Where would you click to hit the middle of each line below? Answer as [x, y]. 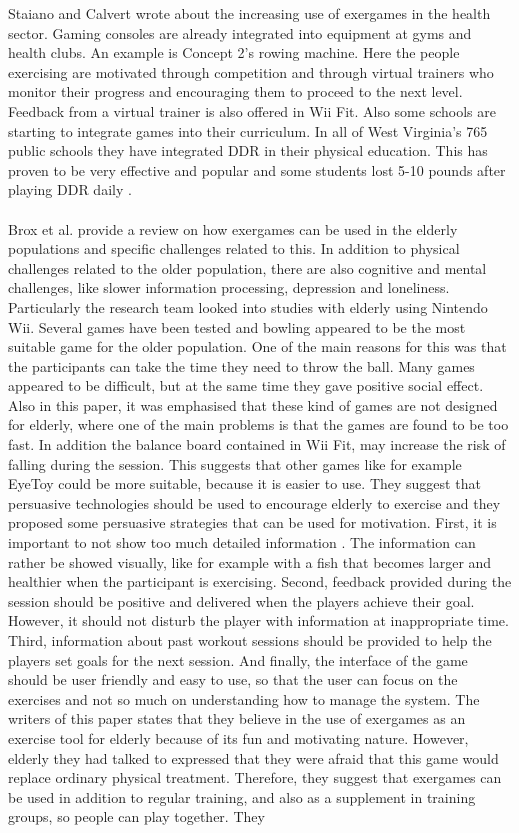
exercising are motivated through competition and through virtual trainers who [251, 71]
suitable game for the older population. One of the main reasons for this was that [257, 346]
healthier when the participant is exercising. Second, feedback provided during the [260, 581]
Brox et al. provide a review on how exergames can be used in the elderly [233, 228]
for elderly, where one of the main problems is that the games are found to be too [258, 424]
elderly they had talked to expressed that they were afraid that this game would [253, 757]
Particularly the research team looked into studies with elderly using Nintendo [248, 306]
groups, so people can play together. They [136, 816]
